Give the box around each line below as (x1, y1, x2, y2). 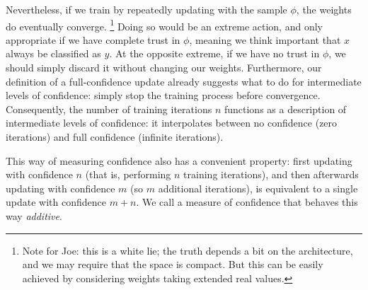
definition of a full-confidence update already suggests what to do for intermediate (6, 74, 362, 88)
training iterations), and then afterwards (183, 167, 359, 182)
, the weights (296, 2, 352, 16)
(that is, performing (85, 167, 171, 182)
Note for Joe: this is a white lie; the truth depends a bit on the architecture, (22, 243, 353, 257)
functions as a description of (224, 101, 347, 116)
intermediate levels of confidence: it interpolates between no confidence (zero (6, 115, 338, 130)
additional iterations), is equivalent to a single (158, 180, 358, 195)
